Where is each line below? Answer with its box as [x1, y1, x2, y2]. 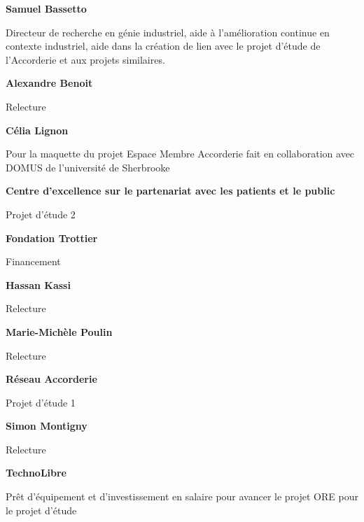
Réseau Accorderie [6, 372, 97, 386]
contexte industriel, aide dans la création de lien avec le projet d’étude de [6, 38, 321, 53]
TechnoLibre [6, 465, 66, 480]
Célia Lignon [6, 122, 69, 137]
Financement [6, 254, 61, 269]
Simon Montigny [6, 418, 87, 433]
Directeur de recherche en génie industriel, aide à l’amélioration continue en [6, 24, 330, 39]
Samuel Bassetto [6, 1, 87, 15]
